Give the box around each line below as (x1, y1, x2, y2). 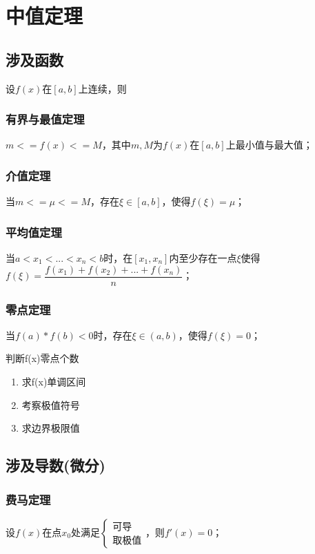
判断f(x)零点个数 (6, 351, 79, 365)
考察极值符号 (21, 397, 80, 412)
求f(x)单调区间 (21, 374, 86, 389)
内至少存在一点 (169, 251, 237, 265)
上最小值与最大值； (225, 137, 313, 152)
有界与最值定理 (6, 111, 85, 128)
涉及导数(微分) (6, 455, 105, 476)
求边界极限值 (21, 421, 80, 435)
